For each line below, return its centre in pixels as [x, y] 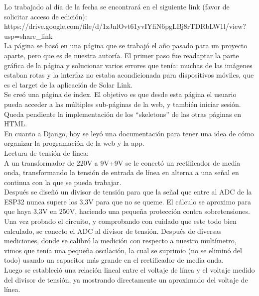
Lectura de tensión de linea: [46, 152]
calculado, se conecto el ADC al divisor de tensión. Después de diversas [113, 231]
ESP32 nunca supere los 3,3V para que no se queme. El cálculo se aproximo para [128, 201]
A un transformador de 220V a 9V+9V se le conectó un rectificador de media [122, 162]
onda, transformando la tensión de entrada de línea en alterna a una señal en [122, 172]
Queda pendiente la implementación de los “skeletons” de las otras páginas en [123, 114]
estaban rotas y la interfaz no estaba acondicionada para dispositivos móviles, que [129, 75]
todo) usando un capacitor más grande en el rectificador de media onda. [114, 260]
